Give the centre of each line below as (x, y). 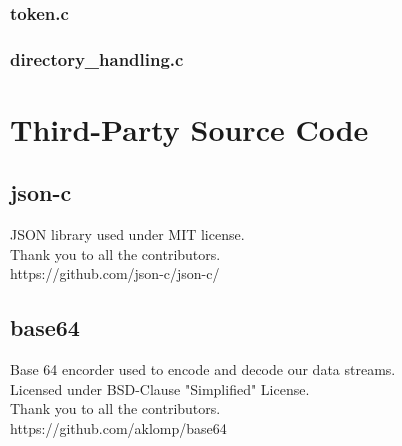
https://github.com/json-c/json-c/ (115, 273)
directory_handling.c (97, 58)
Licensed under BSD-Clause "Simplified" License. (160, 388)
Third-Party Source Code (189, 128)
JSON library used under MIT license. (127, 234)
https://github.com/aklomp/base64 (118, 428)
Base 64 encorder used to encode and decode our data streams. (203, 369)
